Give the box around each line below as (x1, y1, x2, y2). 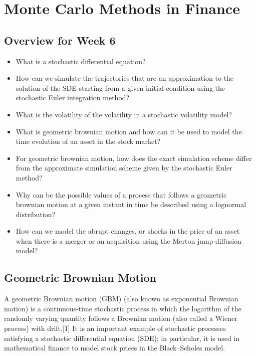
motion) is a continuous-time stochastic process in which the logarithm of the (4, 303, 241, 313)
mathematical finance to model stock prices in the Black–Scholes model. (4, 342, 225, 353)
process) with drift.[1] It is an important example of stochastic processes (4, 323, 226, 333)
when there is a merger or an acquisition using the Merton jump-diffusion (16, 235, 241, 246)
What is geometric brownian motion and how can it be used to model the (16, 126, 242, 136)
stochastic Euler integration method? (16, 92, 130, 103)
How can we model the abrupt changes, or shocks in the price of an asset (16, 226, 240, 236)
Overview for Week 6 (4, 32, 116, 48)
